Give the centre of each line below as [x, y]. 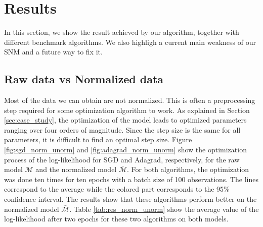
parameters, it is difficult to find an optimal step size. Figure [98, 139]
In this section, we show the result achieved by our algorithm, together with [122, 32]
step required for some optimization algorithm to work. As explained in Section [127, 110]
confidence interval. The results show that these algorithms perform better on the [130, 199]
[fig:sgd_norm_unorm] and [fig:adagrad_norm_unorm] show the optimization [125, 150]
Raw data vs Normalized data [84, 79]
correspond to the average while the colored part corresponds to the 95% [117, 189]
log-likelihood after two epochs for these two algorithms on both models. [116, 219]
